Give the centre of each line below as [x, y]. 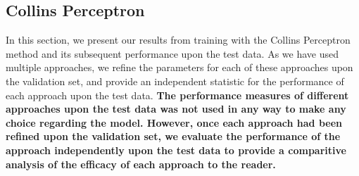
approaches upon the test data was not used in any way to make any [176, 109]
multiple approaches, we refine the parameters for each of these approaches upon [179, 67]
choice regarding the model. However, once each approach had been [174, 122]
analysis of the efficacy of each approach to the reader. [141, 164]
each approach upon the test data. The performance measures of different [177, 95]
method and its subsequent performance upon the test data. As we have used [172, 53]
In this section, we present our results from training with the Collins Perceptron [178, 40]
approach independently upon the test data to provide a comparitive [176, 150]
